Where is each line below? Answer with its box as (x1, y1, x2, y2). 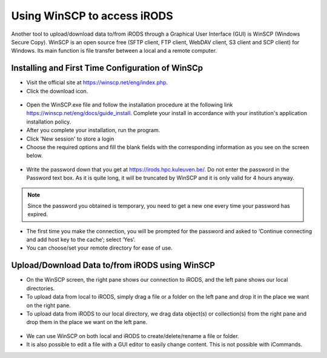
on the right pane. (26, 302, 71, 309)
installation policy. (26, 118, 71, 125)
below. (26, 152, 43, 159)
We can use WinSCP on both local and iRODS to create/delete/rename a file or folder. (26, 332, 239, 339)
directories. (26, 285, 55, 292)
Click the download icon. (26, 87, 88, 94)
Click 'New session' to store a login (26, 135, 114, 142)
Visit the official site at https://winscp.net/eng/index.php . (26, 79, 168, 86)
